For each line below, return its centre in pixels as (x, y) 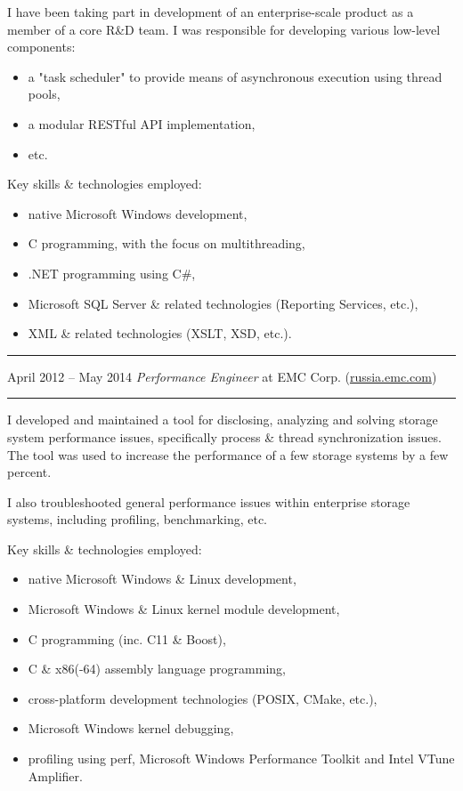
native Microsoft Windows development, (138, 213)
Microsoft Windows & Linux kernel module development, (184, 609)
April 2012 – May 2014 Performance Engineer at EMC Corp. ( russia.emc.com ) (222, 376)
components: (41, 47)
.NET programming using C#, (112, 273)
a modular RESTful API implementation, (142, 123)
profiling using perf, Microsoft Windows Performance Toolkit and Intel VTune (241, 759)
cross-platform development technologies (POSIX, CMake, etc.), (203, 698)
